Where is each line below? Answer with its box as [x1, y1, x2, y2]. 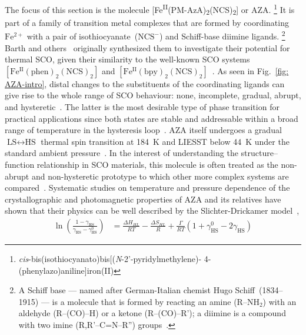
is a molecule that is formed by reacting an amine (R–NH [52, 295, 260, 307]
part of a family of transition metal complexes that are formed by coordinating [5, 16, 289, 28]
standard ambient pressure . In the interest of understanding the [5, 147, 238, 159]
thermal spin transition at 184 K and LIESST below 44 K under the [41, 135, 290, 147]
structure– [241, 147, 278, 159]
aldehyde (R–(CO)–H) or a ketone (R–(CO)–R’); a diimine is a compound [18, 307, 286, 319]
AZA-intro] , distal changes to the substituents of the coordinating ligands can [5, 77, 285, 89]
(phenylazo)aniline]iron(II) [18, 264, 114, 276]
